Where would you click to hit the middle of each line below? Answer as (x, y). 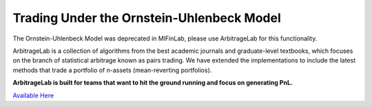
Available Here (33, 95)
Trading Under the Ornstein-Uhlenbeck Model (147, 18)
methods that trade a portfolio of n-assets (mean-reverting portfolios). (112, 70)
